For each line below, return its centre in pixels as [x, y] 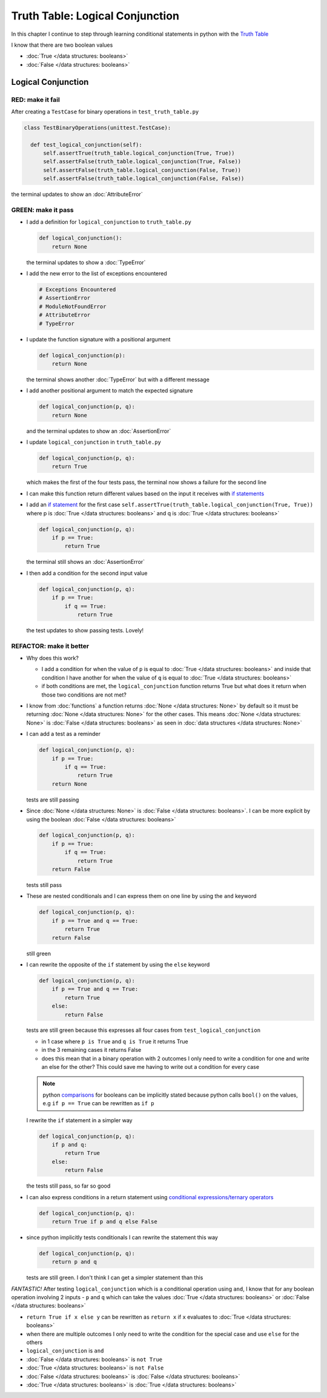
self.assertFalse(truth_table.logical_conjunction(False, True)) [142, 170]
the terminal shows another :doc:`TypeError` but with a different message [118, 380]
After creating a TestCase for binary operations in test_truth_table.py [105, 112]
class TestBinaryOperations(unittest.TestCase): [97, 128]
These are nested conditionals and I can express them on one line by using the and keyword [141, 896]
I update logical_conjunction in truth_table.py [94, 442]
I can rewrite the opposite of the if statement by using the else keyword [118, 965]
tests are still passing [53, 800]
